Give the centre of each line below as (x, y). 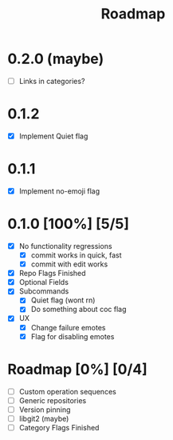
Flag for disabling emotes (73, 336)
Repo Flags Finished (52, 274)
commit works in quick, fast (76, 255)
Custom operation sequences (67, 391)
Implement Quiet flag (53, 136)
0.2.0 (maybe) (56, 59)
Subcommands (44, 291)
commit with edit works (69, 264)
